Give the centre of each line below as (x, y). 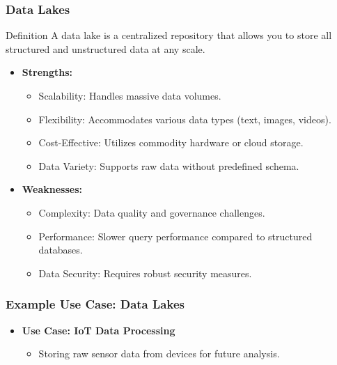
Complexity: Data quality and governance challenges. (152, 212)
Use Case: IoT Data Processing (99, 330)
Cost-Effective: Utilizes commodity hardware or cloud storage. (171, 142)
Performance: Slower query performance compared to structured (175, 236)
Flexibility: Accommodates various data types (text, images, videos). (185, 119)
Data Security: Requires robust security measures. (145, 273)
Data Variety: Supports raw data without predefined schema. (169, 165)
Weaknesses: (52, 189)
